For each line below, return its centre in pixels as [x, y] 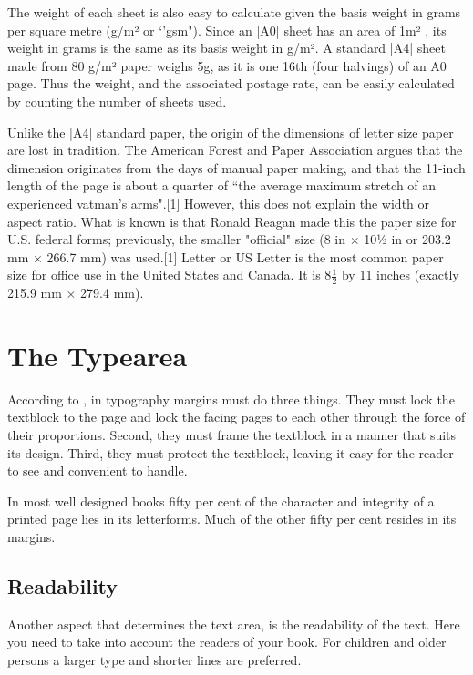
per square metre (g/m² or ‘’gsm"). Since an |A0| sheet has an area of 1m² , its [227, 30]
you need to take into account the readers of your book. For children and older [227, 642]
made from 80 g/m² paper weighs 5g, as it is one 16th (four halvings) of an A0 [227, 65]
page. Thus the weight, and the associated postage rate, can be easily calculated [231, 83]
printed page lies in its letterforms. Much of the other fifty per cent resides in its [232, 519]
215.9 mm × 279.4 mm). [76, 293]
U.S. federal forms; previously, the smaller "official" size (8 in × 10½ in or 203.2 [229, 239]
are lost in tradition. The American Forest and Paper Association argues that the [235, 150]
